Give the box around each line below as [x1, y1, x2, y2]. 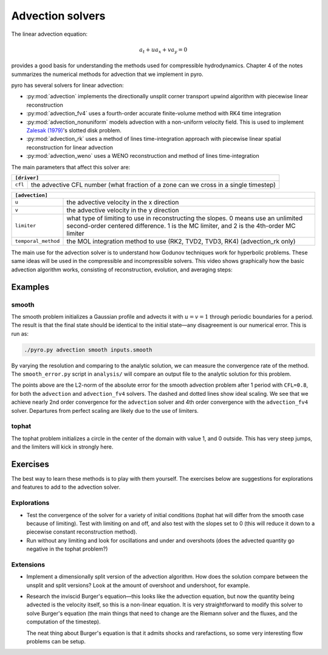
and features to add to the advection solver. [11, 483, 121, 491]
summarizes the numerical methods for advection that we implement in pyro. [11, 70, 203, 78]
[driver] [15, 174, 39, 181]
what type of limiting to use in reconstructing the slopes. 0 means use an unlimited [66, 214, 303, 222]
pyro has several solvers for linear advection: [11, 82, 124, 89]
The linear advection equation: [11, 30, 88, 38]
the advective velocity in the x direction [66, 198, 179, 206]
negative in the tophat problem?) [26, 545, 108, 552]
